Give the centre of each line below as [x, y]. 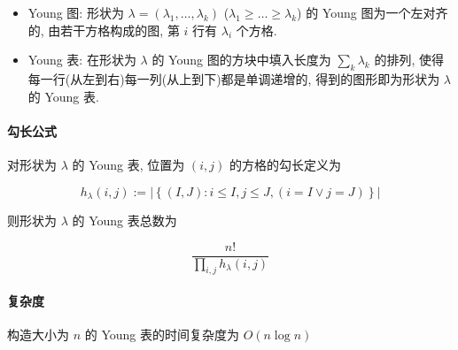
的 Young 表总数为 [124, 221]
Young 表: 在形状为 [82, 60]
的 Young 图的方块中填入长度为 [241, 60]
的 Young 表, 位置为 [128, 164]
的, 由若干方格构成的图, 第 [104, 30]
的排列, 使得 [409, 60]
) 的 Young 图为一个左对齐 [373, 12]
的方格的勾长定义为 [285, 164]
